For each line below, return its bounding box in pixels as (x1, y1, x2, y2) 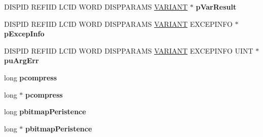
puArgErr (4, 55, 39, 66)
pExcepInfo (4, 28, 45, 39)
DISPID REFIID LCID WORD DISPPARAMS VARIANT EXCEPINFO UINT (4, 45, 253, 56)
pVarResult (196, 2, 237, 12)
